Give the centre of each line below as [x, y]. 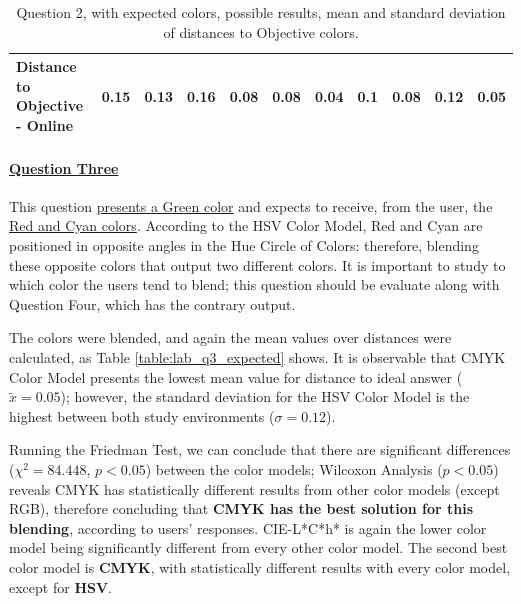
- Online [45, 124]
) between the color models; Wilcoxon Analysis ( [294, 468]
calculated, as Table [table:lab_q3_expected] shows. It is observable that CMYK [257, 357]
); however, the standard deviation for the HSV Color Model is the [265, 396]
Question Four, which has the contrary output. [152, 303]
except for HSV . [60, 586]
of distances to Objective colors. [261, 31]
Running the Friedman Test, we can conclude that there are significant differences [260, 449]
